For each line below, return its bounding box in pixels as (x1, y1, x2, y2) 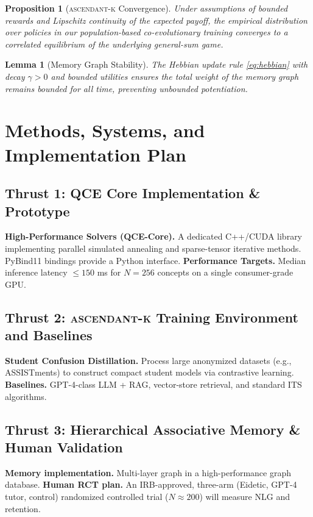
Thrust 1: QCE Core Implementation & (5, 184, 261, 202)
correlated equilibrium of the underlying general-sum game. (5, 37, 223, 50)
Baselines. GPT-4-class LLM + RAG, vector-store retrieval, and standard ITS (5, 378, 302, 391)
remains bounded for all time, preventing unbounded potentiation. (5, 82, 248, 94)
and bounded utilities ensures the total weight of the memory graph (51, 70, 299, 82)
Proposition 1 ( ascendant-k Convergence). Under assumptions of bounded (5, 2, 288, 14)
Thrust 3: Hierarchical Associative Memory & (5, 419, 301, 438)
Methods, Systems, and (5, 118, 205, 143)
